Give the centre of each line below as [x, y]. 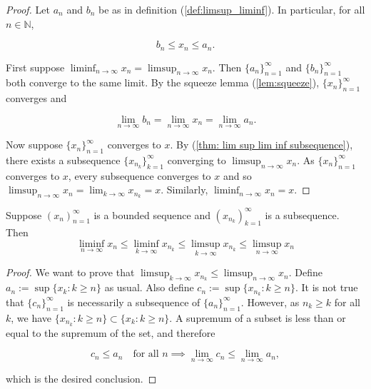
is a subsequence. [302, 214]
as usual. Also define [149, 287]
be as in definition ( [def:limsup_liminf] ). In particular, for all [232, 9]
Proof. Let [28, 9]
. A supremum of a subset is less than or [258, 317]
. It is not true [326, 287]
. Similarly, [184, 190]
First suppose [35, 67]
